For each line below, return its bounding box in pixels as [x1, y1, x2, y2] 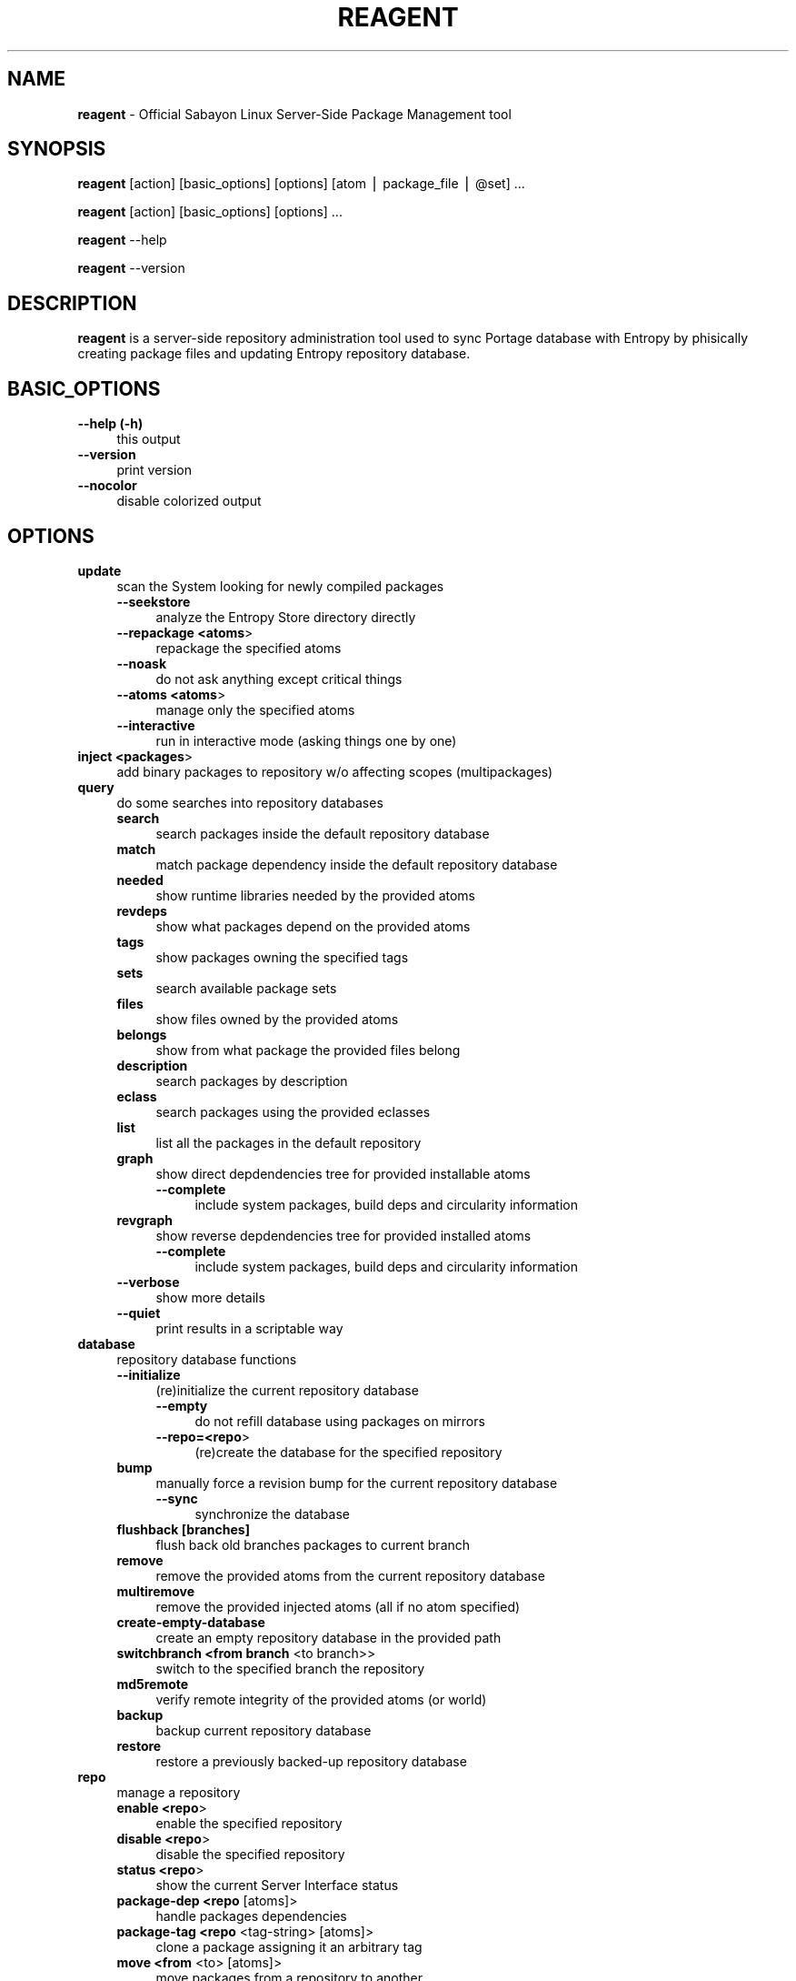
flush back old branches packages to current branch [155, 1536, 471, 1553]
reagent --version [77, 260, 185, 277]
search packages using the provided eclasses [155, 1103, 431, 1120]
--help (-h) [77, 416, 144, 432]
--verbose [116, 1273, 180, 1290]
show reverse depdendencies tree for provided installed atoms [155, 1227, 532, 1243]
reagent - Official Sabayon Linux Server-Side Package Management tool [77, 106, 512, 122]
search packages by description [155, 1072, 348, 1089]
